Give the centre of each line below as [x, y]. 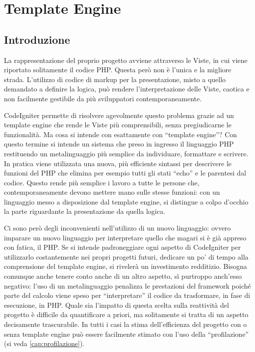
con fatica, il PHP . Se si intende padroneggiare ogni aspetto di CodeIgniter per [122, 247]
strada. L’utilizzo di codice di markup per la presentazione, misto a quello [115, 79]
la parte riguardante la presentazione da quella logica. [85, 211]
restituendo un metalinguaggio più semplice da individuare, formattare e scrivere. [126, 153]
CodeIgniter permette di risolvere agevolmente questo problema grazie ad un [119, 115]
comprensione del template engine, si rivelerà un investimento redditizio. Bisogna [126, 266]
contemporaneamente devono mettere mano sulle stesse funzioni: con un [112, 192]
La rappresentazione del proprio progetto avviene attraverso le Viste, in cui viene [126, 60]
